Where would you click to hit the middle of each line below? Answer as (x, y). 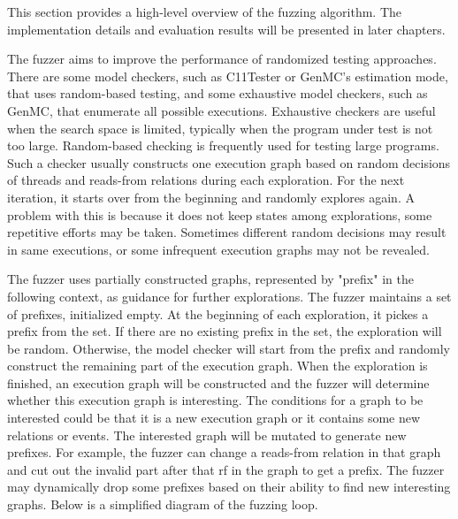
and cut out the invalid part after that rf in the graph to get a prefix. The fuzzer (226, 469)
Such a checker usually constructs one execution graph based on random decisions (229, 162)
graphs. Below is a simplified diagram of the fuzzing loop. (163, 504)
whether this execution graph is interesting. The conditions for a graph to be (215, 400)
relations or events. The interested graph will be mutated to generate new (207, 435)
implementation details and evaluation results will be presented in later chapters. (226, 29)
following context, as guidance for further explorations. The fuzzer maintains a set (229, 296)
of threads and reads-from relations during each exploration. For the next (206, 180)
